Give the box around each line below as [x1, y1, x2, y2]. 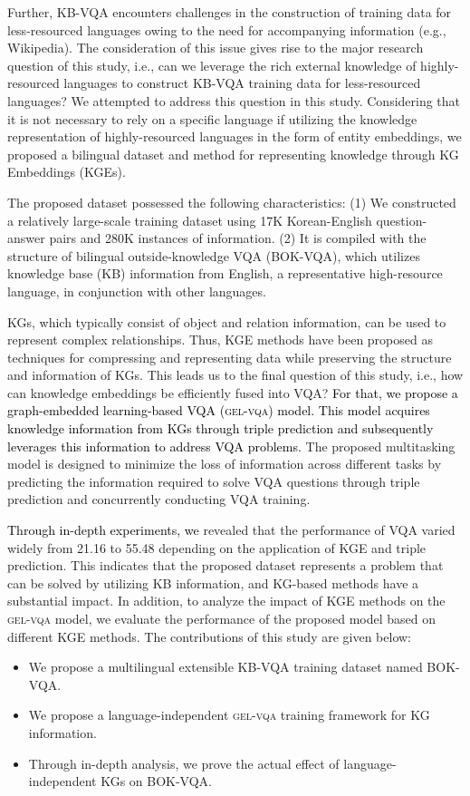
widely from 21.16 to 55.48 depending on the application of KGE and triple [7, 538, 427, 557]
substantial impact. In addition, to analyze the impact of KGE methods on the [7, 591, 446, 610]
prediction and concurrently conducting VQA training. [7, 490, 311, 509]
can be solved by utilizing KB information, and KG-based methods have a [7, 573, 419, 592]
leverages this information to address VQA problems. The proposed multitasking [7, 436, 456, 455]
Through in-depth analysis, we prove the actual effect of [28, 753, 340, 772]
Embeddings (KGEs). [7, 162, 126, 181]
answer [7, 228, 45, 248]
